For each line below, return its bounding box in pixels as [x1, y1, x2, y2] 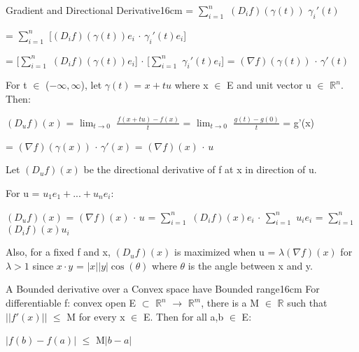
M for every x [66, 309, 125, 323]
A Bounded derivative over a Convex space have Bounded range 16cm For [6, 281, 320, 296]
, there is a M [201, 295, 260, 310]
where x [174, 78, 209, 92]
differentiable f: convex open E [6, 295, 136, 310]
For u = [6, 185, 40, 200]
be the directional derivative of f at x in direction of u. [83, 162, 317, 177]
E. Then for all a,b [143, 309, 224, 323]
